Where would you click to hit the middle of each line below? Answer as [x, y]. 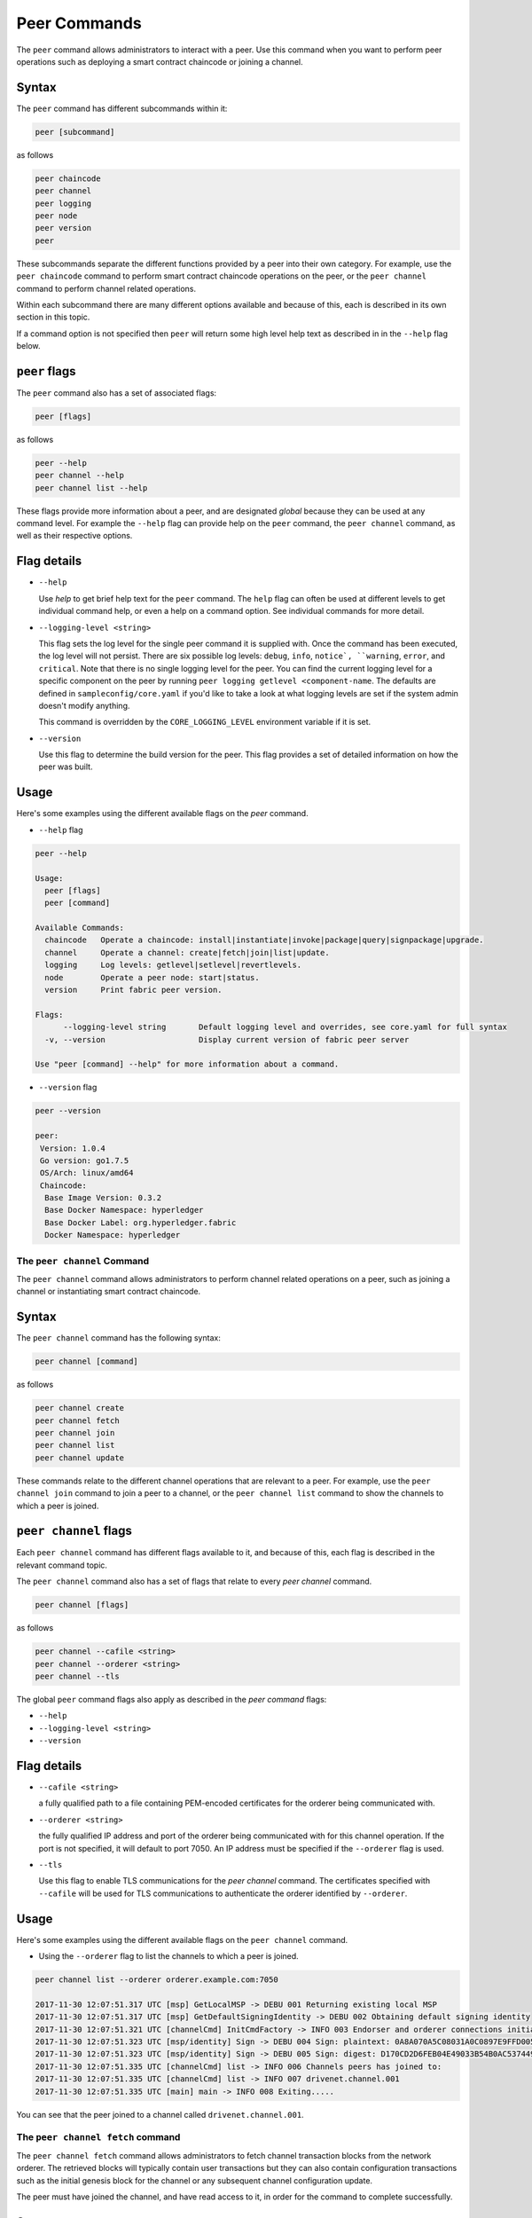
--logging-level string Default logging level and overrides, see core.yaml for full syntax [285, 1027]
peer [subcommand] [75, 132]
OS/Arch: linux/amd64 [87, 1173]
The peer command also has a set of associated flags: [117, 393]
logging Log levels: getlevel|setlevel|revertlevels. [173, 965]
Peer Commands [79, 23]
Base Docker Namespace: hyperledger [124, 1210]
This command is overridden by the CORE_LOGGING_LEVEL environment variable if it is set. [205, 722]
